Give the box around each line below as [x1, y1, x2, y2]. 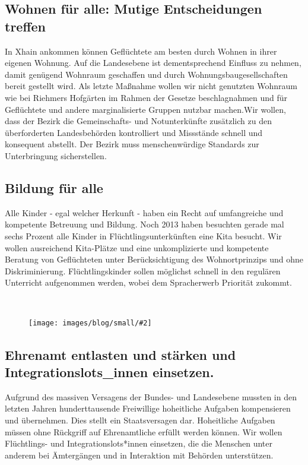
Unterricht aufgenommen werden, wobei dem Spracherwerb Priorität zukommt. [5, 276, 292, 289]
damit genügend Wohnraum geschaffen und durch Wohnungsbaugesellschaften [5, 68, 288, 80]
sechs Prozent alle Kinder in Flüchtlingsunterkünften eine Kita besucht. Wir [5, 229, 282, 242]
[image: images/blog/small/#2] [28, 319, 152, 328]
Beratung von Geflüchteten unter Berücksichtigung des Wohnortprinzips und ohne [5, 253, 304, 265]
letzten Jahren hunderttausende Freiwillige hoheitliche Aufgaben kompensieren [5, 402, 291, 415]
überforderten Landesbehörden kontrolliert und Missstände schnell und [5, 126, 263, 138]
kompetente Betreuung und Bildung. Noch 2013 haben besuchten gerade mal [5, 218, 284, 230]
